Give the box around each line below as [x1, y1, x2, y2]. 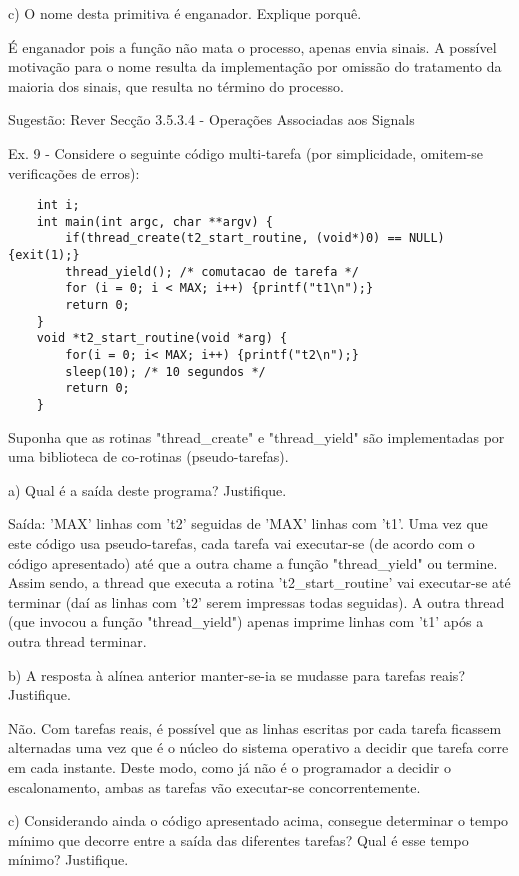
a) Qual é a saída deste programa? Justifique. [8, 479, 287, 500]
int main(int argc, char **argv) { [36, 214, 273, 229]
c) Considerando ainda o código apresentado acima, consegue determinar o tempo [8, 810, 509, 831]
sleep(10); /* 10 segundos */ [65, 364, 266, 379]
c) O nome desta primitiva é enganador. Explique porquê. [8, 3, 362, 23]
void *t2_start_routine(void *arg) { [36, 331, 288, 346]
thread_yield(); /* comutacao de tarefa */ [65, 264, 359, 279]
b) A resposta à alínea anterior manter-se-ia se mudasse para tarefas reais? [8, 664, 465, 685]
